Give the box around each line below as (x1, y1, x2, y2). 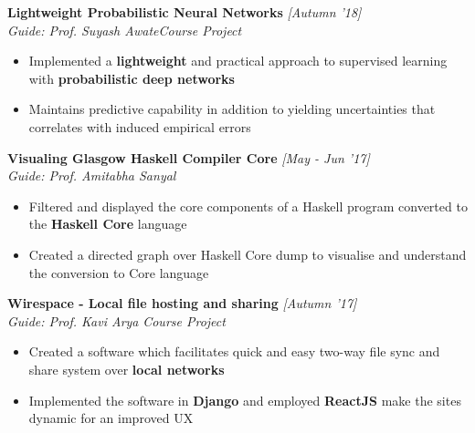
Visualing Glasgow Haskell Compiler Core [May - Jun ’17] (7, 148, 370, 167)
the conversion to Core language (28, 263, 209, 282)
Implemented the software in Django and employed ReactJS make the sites (28, 390, 461, 409)
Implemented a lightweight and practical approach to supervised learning (28, 51, 448, 70)
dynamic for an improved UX (28, 408, 194, 428)
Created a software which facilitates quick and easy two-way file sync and (28, 342, 440, 361)
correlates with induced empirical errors (28, 117, 251, 136)
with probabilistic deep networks (28, 68, 235, 88)
